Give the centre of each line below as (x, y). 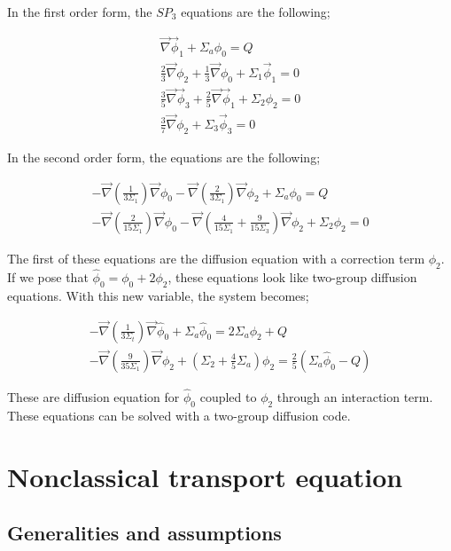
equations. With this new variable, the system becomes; (158, 295)
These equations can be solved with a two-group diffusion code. (179, 415)
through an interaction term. (355, 397)
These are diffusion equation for (93, 397)
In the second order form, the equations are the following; (164, 157)
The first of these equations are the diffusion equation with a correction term (216, 258)
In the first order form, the (80, 12)
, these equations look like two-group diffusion (292, 276)
